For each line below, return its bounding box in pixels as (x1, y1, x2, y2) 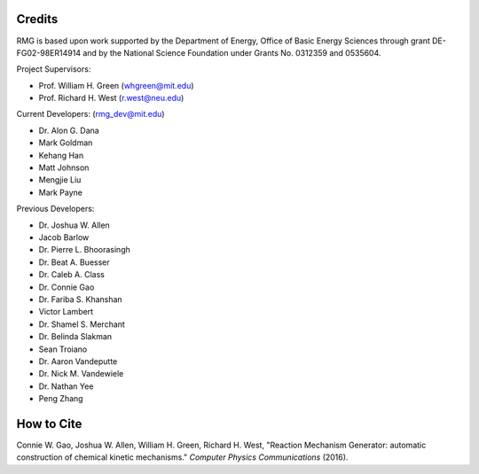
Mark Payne (38, 187, 83, 198)
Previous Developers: (16, 204, 95, 214)
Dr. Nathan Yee (38, 381, 94, 392)
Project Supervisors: (16, 64, 91, 74)
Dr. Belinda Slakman (38, 331, 113, 342)
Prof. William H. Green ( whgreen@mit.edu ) (38, 80, 194, 90)
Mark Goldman (38, 137, 93, 148)
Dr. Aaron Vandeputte (38, 355, 118, 367)
